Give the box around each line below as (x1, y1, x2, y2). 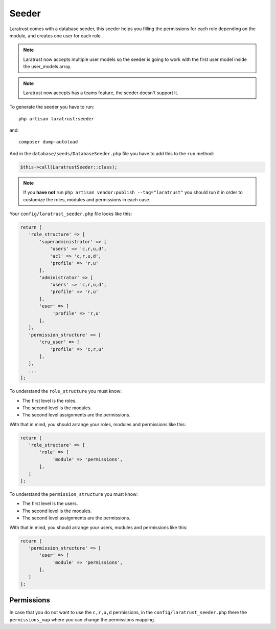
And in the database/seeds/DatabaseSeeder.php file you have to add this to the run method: (9, 150, 214, 156)
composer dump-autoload (18, 139, 78, 145)
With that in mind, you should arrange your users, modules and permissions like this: (9, 524, 188, 530)
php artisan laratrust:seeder (18, 116, 95, 121)
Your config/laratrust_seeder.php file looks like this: (9, 211, 132, 217)
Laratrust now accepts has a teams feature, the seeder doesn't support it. (23, 90, 178, 96)
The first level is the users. (22, 500, 78, 507)
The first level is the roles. (22, 397, 77, 404)
